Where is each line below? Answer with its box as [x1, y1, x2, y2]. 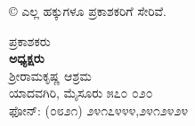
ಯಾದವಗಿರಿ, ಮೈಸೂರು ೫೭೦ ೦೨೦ [9, 83, 153, 102]
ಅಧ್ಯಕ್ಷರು [9, 49, 45, 67]
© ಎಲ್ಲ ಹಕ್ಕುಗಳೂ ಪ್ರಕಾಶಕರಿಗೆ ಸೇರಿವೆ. [9, 2, 167, 20]
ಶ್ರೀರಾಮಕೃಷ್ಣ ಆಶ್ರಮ [9, 66, 92, 84]
